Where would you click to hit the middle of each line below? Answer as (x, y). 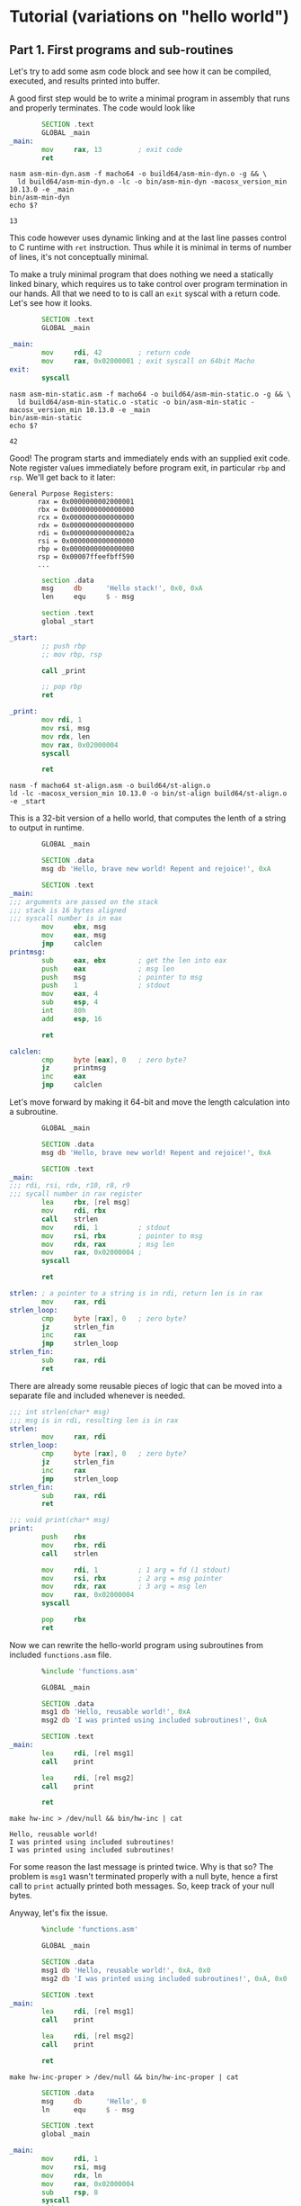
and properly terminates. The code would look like (102, 108)
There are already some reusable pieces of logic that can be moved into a (146, 1385)
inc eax (64, 1077)
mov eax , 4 (70, 994)
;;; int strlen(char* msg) (60, 1412)
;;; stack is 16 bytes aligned (68, 910)
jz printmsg (74, 1068)
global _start (68, 622)
